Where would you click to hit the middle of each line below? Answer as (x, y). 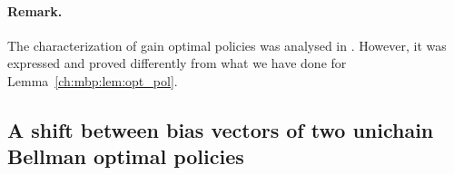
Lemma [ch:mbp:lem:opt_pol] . (93, 80)
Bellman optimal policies (126, 156)
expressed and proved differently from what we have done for (177, 63)
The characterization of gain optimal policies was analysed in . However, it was (227, 45)
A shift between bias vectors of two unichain (221, 129)
